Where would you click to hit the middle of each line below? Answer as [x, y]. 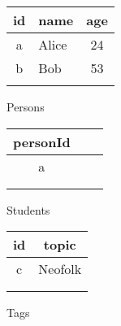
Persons [26, 106]
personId [42, 141]
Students [28, 209]
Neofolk [60, 269]
